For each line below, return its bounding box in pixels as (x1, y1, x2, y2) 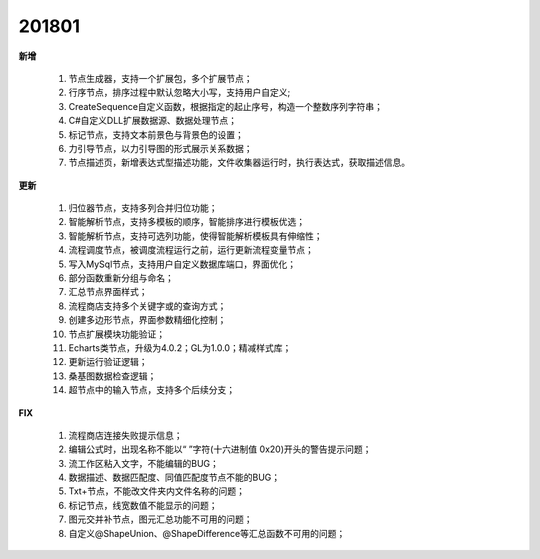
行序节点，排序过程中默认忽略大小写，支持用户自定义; (68, 86, 291, 99)
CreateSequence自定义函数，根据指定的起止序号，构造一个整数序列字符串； (68, 100, 384, 112)
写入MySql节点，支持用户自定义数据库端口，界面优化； (68, 258, 297, 270)
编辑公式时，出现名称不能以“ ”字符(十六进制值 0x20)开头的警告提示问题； (68, 443, 372, 455)
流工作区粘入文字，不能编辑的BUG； (68, 457, 220, 469)
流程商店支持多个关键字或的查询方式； (68, 300, 227, 312)
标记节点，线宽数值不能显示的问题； (68, 499, 218, 511)
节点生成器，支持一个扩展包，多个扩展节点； (68, 72, 253, 84)
